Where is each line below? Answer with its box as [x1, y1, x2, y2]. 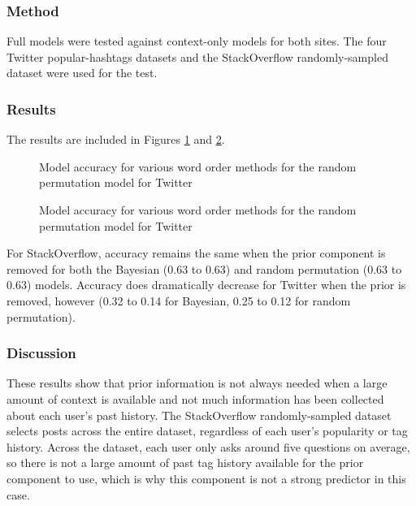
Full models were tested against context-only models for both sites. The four [6, 32, 387, 50]
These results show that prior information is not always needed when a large [6, 374, 388, 391]
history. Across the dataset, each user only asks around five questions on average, [6, 438, 410, 455]
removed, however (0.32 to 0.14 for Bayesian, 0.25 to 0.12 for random [6, 292, 351, 309]
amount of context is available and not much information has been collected [6, 390, 384, 407]
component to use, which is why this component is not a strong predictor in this [6, 469, 406, 487]
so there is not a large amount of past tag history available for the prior [6, 454, 364, 471]
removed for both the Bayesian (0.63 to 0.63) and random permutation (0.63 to [6, 260, 402, 277]
